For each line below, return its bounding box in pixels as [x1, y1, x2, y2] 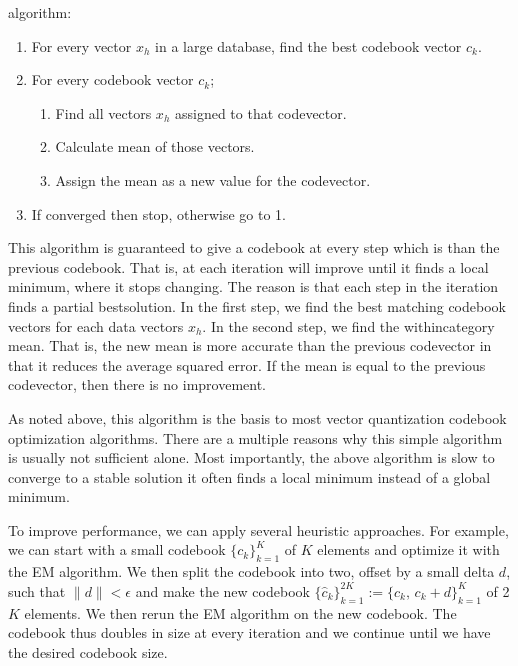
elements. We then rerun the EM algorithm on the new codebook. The [24, 602, 457, 623]
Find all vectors [55, 102, 152, 123]
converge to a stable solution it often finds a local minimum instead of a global [8, 466, 491, 487]
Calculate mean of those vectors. [55, 136, 255, 157]
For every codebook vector [31, 69, 194, 90]
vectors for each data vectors [8, 315, 184, 336]
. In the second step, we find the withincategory [202, 315, 495, 336]
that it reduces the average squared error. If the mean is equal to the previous [8, 354, 486, 375]
